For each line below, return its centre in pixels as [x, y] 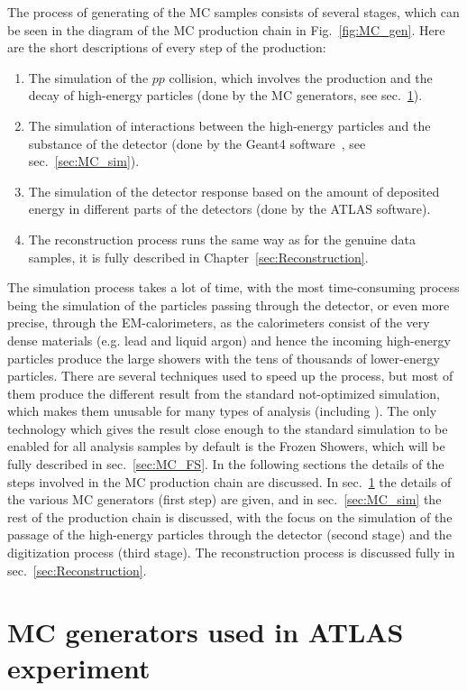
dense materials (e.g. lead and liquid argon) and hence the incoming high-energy [229, 340]
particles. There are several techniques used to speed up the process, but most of [230, 376]
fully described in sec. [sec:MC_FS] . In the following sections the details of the [226, 464]
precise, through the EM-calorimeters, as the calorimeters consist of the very [219, 322]
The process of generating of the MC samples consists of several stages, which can [233, 12]
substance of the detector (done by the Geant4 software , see [197, 143]
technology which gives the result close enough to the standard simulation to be [228, 428]
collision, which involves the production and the [301, 77]
